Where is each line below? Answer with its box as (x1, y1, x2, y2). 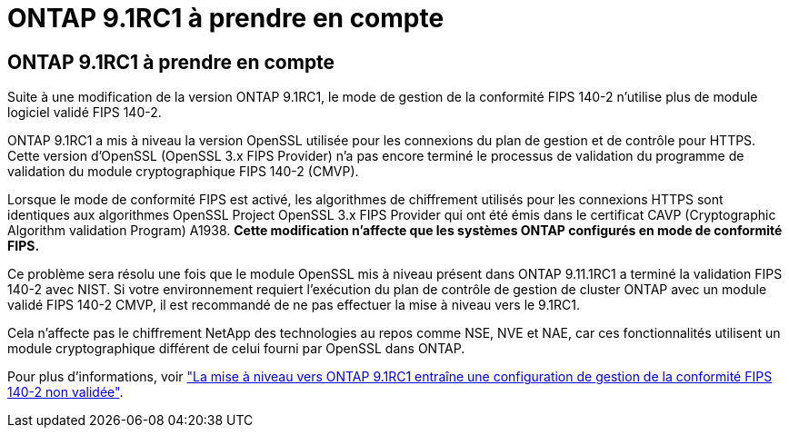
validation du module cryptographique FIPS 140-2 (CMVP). (7, 163, 359, 180)
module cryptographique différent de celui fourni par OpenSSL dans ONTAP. (7, 341, 465, 357)
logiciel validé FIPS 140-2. (7, 104, 162, 121)
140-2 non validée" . (7, 384, 124, 400)
